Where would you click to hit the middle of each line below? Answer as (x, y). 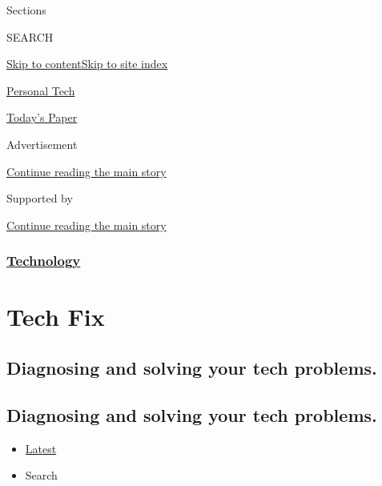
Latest (41, 448)
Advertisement (42, 144)
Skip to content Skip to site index (87, 64)
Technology (44, 261)
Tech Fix (56, 317)
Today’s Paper (42, 117)
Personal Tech (41, 90)
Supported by (40, 198)
